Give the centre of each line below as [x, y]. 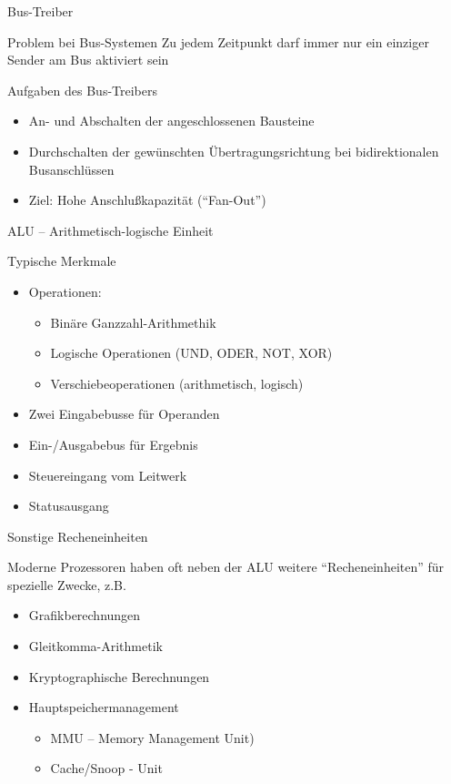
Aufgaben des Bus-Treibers [83, 90]
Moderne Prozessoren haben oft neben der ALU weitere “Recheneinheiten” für [226, 567]
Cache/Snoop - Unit [106, 768]
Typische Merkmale [62, 261]
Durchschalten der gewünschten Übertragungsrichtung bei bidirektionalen [234, 151]
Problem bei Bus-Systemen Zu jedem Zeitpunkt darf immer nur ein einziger [218, 41]
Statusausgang [69, 506]
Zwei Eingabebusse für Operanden [124, 414]
